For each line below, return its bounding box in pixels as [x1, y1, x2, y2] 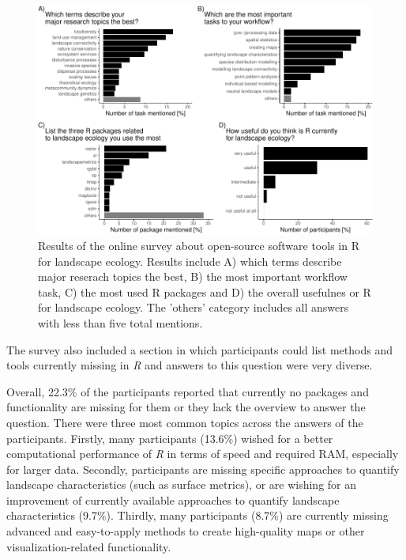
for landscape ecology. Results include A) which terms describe [38, 252, 342, 269]
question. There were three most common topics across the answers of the [6, 414, 363, 430]
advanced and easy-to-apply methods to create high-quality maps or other [6, 523, 365, 539]
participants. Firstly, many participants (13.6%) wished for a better [6, 429, 333, 446]
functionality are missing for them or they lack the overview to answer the [6, 399, 366, 415]
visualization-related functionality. [6, 538, 171, 554]
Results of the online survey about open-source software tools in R [38, 236, 359, 253]
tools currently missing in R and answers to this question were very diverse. [6, 357, 373, 373]
